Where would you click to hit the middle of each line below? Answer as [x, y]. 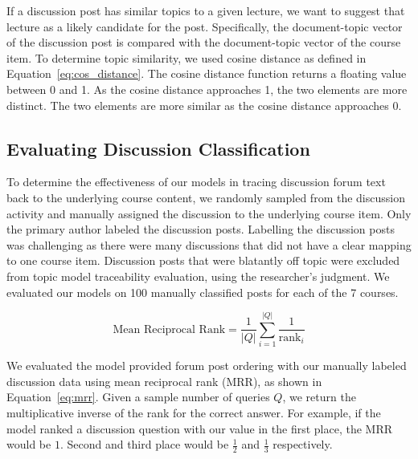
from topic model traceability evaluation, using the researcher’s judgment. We [198, 276]
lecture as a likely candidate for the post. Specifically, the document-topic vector [205, 26]
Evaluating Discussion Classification [158, 148]
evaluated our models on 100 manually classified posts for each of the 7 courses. [203, 292]
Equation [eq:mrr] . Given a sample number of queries [138, 397]
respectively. [303, 444]
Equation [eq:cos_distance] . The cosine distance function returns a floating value [207, 73]
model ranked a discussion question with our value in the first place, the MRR [200, 428]
